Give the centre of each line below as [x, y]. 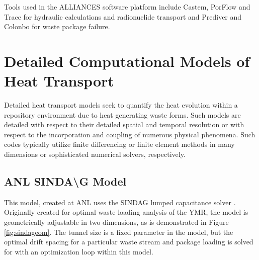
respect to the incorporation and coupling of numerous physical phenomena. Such [130, 134]
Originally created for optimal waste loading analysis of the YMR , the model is [126, 212]
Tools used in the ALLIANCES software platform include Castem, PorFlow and [127, 7]
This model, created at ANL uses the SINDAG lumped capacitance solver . [120, 202]
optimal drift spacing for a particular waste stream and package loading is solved [129, 242]
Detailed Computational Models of [127, 61]
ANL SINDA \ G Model [65, 181]
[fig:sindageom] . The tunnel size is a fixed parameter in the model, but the [119, 232]
